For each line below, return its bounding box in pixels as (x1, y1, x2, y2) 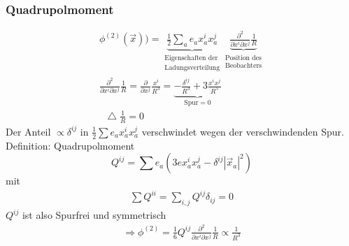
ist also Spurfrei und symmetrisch (22, 208, 166, 222)
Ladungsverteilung (164, 64, 220, 72)
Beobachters (225, 61, 262, 69)
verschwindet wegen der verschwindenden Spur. (141, 124, 344, 138)
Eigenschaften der (164, 55, 218, 62)
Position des (225, 54, 262, 61)
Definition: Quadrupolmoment (6, 138, 135, 152)
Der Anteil (6, 124, 51, 138)
